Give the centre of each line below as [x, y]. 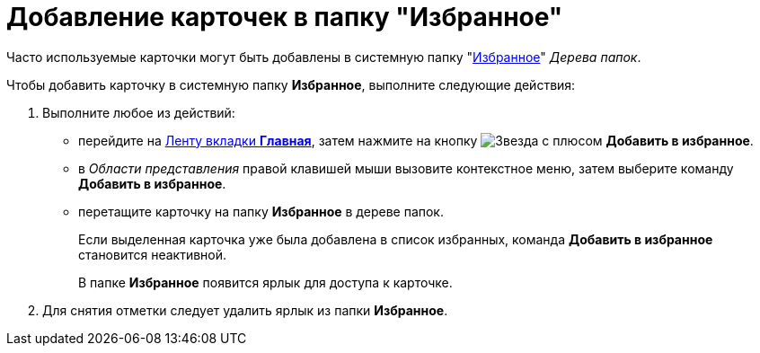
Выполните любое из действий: [139, 112]
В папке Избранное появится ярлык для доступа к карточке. [265, 282]
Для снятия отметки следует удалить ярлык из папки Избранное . [245, 310]
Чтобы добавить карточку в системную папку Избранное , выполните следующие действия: [291, 84]
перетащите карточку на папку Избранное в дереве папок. [261, 211]
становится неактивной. [153, 254]
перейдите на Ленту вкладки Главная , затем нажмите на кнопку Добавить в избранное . [416, 140]
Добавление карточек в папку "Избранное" [285, 17]
